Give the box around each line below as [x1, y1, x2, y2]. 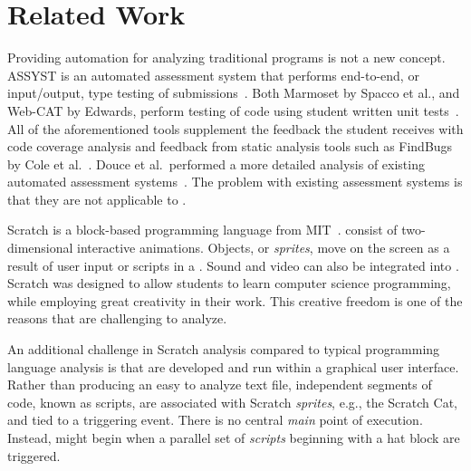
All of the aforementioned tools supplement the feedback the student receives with [7, 119, 464, 138]
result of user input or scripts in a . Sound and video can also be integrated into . [7, 255, 459, 274]
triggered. [7, 446, 61, 465]
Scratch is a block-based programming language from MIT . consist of [7, 220, 398, 239]
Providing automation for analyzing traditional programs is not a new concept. [7, 48, 446, 67]
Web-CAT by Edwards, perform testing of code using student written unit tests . [7, 101, 459, 120]
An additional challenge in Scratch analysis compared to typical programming [7, 340, 440, 359]
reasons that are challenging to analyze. [7, 309, 227, 328]
